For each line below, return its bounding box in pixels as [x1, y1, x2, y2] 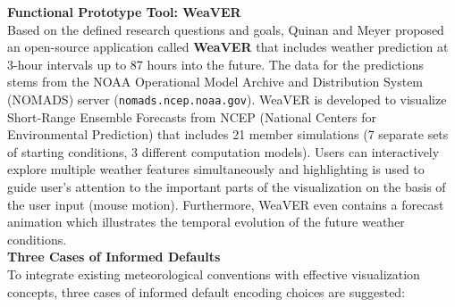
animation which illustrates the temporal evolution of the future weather [7, 212, 405, 231]
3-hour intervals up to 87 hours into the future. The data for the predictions [7, 54, 425, 73]
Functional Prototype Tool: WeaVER [7, 3, 241, 21]
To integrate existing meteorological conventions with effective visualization [7, 264, 420, 283]
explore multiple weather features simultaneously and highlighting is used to [7, 160, 425, 178]
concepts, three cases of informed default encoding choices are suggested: [7, 282, 406, 301]
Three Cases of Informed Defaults [7, 247, 221, 266]
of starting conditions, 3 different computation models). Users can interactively [7, 142, 440, 161]
